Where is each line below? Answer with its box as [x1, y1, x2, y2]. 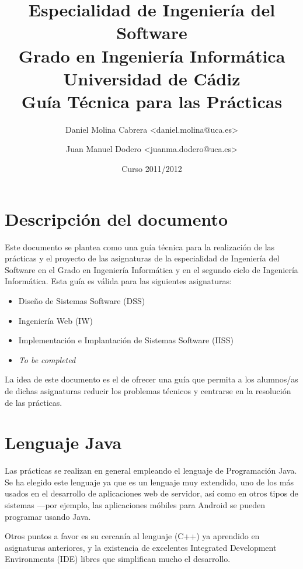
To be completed [18, 353, 76, 365]
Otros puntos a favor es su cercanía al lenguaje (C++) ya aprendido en [5, 530, 260, 542]
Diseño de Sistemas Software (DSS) [18, 294, 145, 306]
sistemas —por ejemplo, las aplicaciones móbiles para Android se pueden [5, 499, 265, 511]
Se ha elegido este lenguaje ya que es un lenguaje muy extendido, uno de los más [5, 475, 294, 488]
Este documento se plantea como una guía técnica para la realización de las [5, 240, 275, 253]
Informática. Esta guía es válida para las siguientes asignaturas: [5, 275, 232, 287]
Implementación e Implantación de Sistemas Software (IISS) [18, 334, 234, 346]
